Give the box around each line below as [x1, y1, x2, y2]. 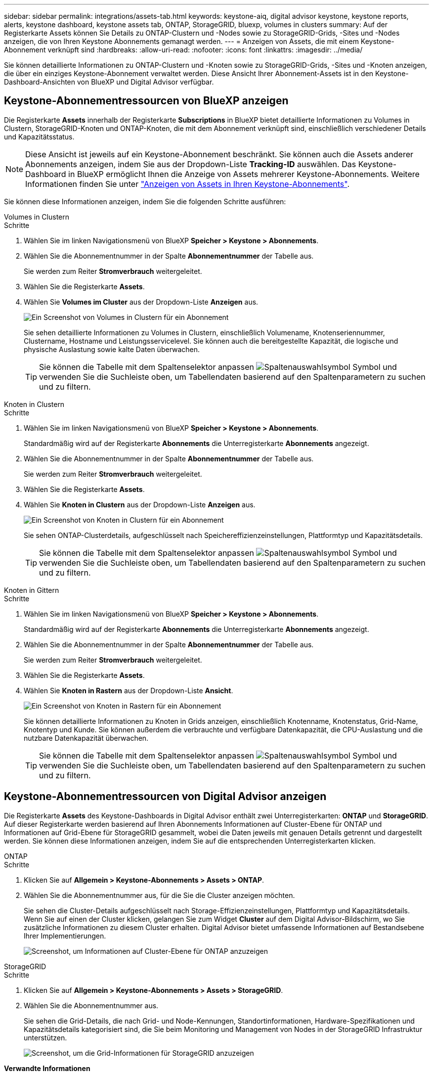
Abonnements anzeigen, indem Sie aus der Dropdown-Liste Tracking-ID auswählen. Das [25, 159, 356, 169]
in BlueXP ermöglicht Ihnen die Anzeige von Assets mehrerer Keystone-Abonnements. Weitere [68, 169, 420, 179]
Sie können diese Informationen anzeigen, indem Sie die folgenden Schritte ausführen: [4, 197, 286, 206]
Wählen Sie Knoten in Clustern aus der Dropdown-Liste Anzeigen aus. [24, 500, 256, 509]
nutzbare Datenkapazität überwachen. [24, 733, 149, 742]
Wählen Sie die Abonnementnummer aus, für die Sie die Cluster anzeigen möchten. [24, 891, 295, 899]
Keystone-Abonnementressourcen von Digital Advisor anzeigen [4, 790, 327, 803]
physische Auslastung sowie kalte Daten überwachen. [24, 345, 200, 354]
